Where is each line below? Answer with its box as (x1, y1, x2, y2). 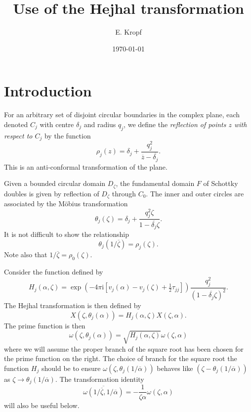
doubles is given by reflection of (4, 188, 99, 198)
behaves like (157, 363, 193, 373)
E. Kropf (115, 27, 142, 37)
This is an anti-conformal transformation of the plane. (4, 161, 167, 172)
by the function (44, 130, 91, 140)
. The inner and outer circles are (146, 188, 244, 198)
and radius (84, 119, 116, 129)
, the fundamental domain (116, 178, 195, 188)
